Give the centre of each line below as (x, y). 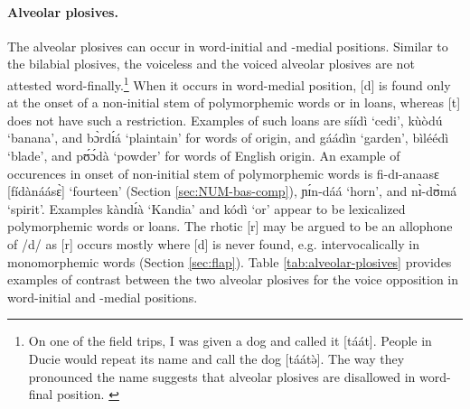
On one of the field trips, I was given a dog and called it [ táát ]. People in (230, 341)
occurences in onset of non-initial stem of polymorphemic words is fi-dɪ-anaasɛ (223, 173)
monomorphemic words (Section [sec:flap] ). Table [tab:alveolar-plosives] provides (230, 261)
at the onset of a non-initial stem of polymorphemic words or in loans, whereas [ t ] (234, 102)
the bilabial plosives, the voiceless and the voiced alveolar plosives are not (211, 64)
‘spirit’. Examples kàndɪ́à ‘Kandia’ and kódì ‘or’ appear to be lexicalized (207, 208)
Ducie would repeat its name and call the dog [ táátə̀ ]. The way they (216, 358)
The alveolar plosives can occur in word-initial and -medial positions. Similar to (228, 46)
